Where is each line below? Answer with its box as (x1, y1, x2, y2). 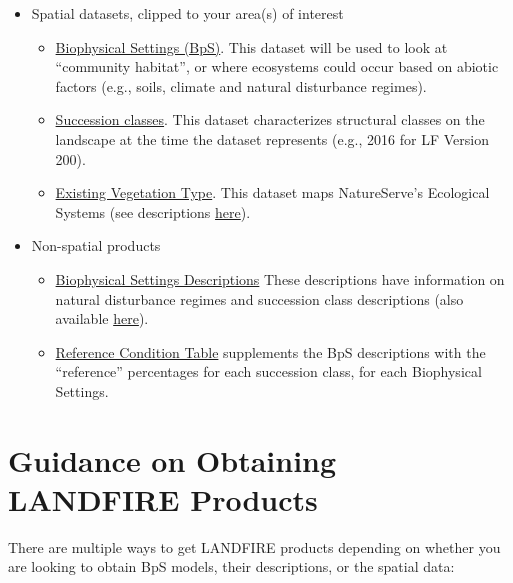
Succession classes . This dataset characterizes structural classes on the (55, 109, 485, 130)
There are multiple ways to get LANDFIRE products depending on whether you (8, 536, 501, 557)
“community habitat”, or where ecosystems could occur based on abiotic (55, 56, 499, 77)
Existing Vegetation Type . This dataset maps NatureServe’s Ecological (55, 182, 490, 203)
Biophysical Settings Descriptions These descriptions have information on (55, 268, 505, 289)
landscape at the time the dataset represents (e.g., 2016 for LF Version (55, 128, 489, 149)
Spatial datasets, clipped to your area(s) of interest (31, 3, 344, 23)
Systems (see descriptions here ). (55, 201, 251, 222)
